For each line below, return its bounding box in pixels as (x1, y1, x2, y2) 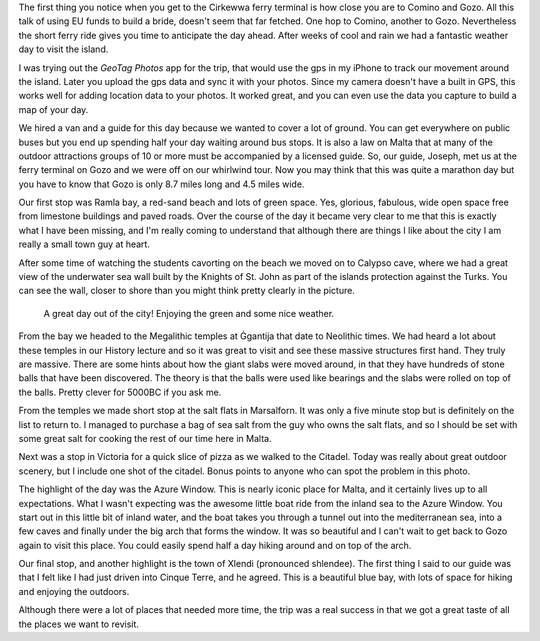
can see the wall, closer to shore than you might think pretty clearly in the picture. (18, 285, 355, 297)
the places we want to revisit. (18, 618, 140, 630)
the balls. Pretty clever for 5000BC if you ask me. (18, 386, 222, 398)
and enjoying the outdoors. (18, 585, 130, 597)
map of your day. (18, 103, 89, 115)
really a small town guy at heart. (18, 238, 150, 250)
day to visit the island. (18, 43, 109, 55)
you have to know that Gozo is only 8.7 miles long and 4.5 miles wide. (18, 178, 305, 190)
